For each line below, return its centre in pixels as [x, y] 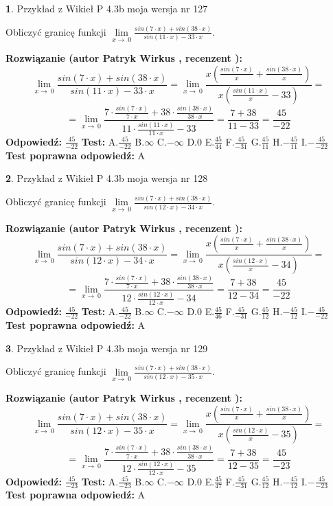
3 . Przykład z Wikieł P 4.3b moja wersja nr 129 [107, 348]
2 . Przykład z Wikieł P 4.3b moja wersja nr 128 [107, 178]
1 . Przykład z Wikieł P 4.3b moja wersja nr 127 [107, 8]
